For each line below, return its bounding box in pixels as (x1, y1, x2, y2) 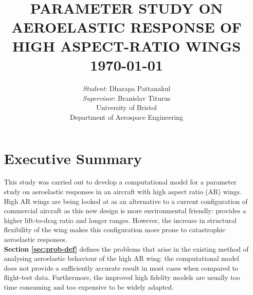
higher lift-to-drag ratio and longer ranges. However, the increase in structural (4, 215, 237, 225)
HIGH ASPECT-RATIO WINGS (12, 36, 241, 55)
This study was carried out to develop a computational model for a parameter (4, 177, 236, 187)
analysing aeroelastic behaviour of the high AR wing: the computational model (4, 253, 239, 263)
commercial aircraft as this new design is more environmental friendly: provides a (4, 205, 246, 216)
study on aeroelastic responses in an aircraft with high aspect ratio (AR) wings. (4, 186, 242, 196)
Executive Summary (4, 148, 142, 168)
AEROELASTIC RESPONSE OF (11, 17, 242, 37)
